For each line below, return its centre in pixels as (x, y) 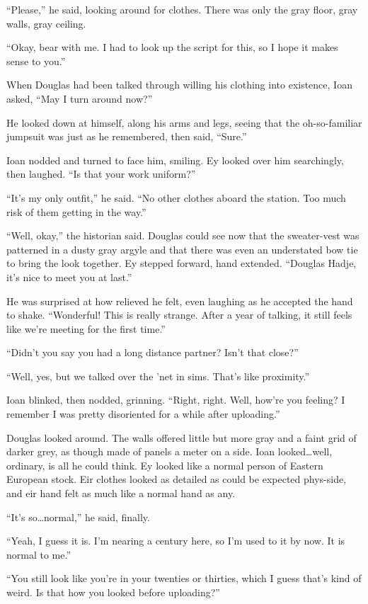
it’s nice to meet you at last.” (69, 277)
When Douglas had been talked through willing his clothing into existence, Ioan (179, 85)
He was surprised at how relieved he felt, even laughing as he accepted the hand (180, 301)
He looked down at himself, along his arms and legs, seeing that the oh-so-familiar (184, 122)
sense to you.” (36, 61)
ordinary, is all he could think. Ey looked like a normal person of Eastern (165, 465)
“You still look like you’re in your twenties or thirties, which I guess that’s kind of (184, 578)
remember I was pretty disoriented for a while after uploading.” (143, 414)
